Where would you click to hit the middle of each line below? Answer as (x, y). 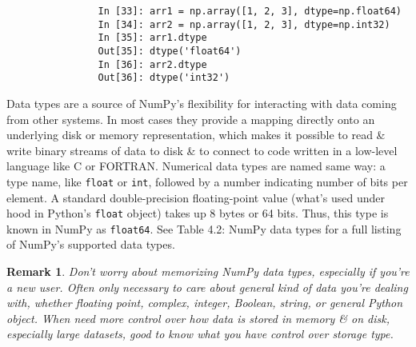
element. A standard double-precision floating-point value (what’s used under (196, 197)
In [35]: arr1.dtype (152, 38)
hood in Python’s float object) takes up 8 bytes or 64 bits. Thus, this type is (198, 213)
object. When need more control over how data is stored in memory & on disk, (198, 318)
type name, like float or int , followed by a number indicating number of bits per (207, 181)
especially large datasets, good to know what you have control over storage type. (200, 334)
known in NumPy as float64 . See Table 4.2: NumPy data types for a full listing (204, 228)
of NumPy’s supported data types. (91, 244)
